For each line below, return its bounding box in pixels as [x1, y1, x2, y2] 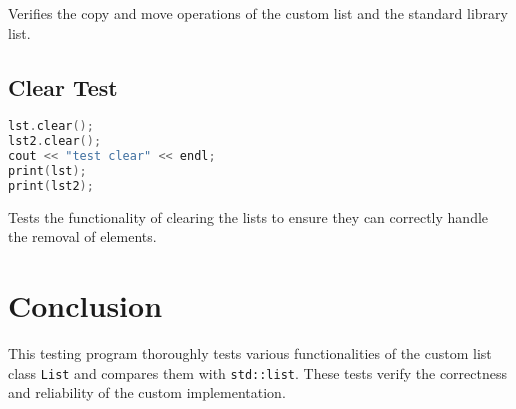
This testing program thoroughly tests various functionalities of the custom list [8, 343, 492, 364]
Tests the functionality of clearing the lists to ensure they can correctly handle [8, 206, 489, 227]
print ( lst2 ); [8, 178, 94, 193]
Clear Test [8, 71, 118, 102]
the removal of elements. [8, 226, 157, 247]
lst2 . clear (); [8, 134, 102, 149]
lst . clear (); [8, 119, 94, 134]
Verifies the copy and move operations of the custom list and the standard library [8, 3, 508, 23]
